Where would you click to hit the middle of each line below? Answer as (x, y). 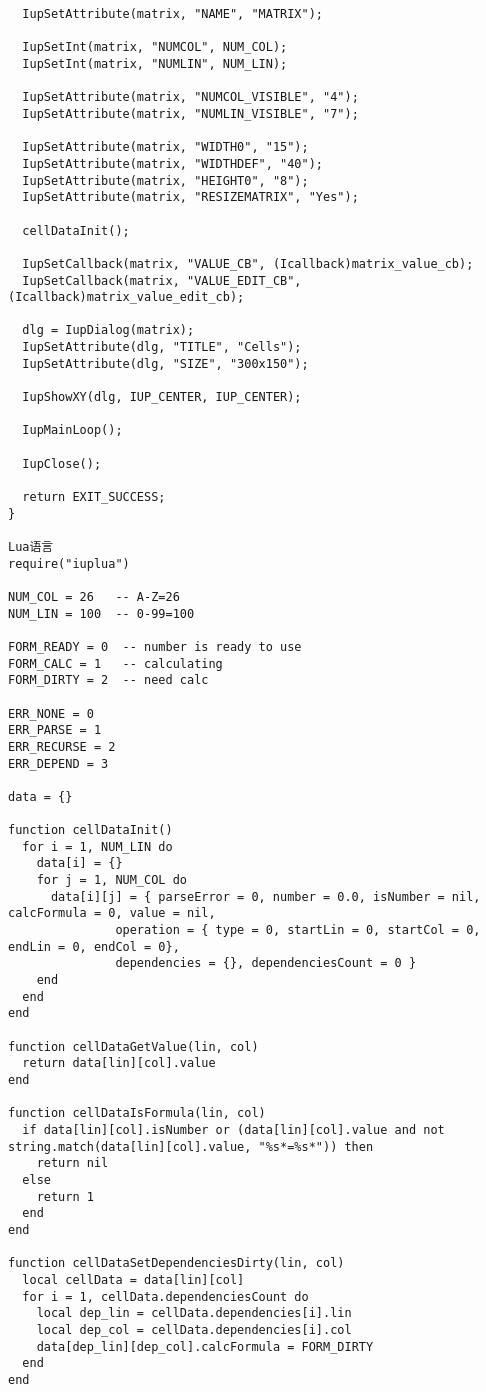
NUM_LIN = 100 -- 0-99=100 (101, 613)
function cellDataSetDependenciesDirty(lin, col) (176, 1263)
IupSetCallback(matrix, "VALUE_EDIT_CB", (162, 280)
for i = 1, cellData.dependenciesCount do (165, 1296)
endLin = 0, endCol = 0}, (94, 946)
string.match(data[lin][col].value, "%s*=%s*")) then (191, 1146)
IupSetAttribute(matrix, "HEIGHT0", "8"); (165, 180)
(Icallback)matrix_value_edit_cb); (126, 297)
